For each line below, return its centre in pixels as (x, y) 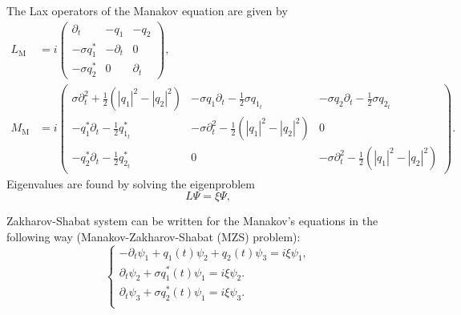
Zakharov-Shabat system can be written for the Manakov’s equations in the (192, 221)
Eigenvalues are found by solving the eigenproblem (131, 183)
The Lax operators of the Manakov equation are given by (147, 10)
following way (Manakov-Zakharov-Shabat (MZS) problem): (154, 236)
